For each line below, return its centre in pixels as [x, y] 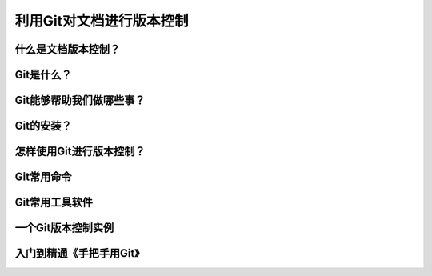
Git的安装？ [43, 126]
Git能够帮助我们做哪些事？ [80, 100]
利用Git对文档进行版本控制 [102, 21]
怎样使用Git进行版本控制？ [80, 152]
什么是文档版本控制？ [67, 49]
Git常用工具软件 [54, 203]
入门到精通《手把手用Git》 [77, 253]
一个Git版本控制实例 [64, 228]
